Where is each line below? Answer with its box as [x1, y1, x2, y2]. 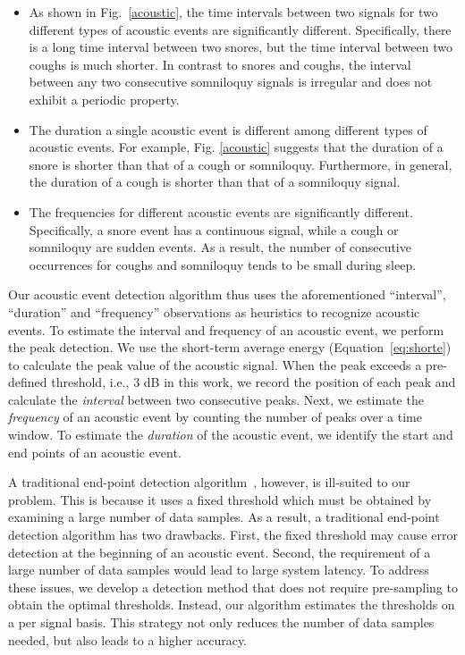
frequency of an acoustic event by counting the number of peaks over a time [8, 407, 422, 426]
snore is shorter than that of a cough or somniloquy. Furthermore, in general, [29, 155, 452, 173]
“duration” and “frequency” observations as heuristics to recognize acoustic [8, 302, 420, 321]
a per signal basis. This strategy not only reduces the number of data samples [8, 613, 435, 631]
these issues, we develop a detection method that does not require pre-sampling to [8, 577, 458, 596]
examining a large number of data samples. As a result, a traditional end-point [8, 508, 440, 526]
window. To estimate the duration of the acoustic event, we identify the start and [8, 425, 453, 444]
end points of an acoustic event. [8, 442, 182, 461]
